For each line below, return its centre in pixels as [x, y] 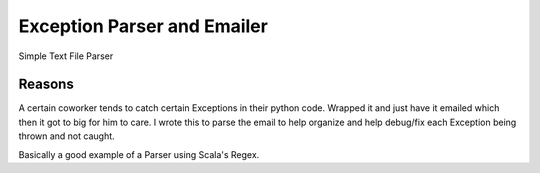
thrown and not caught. [66, 136]
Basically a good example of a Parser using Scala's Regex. [139, 154]
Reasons [46, 84]
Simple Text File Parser [66, 56]
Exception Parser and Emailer [143, 26]
